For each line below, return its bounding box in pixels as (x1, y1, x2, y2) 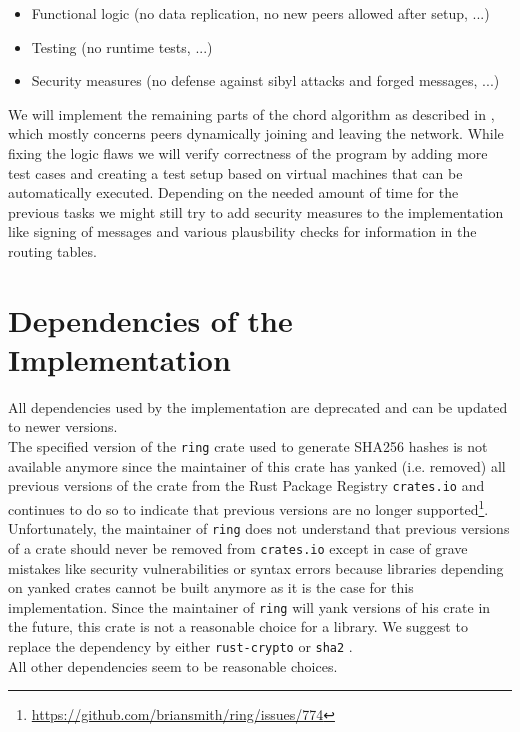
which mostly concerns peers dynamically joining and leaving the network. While (8, 123, 504, 144)
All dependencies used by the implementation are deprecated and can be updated (8, 396, 508, 417)
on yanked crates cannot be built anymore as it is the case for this (8, 577, 414, 598)
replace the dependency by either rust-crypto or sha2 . (8, 635, 353, 656)
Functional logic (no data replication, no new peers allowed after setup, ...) (31, 3, 490, 23)
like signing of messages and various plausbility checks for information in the (8, 221, 477, 242)
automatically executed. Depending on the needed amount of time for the (8, 182, 459, 203)
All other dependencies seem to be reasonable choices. (8, 655, 338, 676)
